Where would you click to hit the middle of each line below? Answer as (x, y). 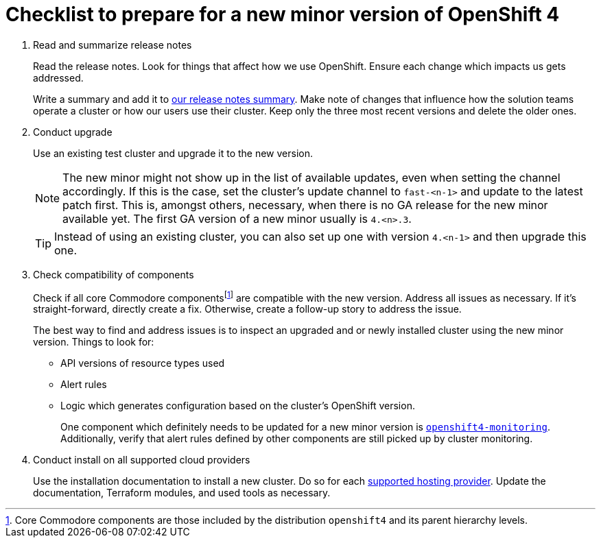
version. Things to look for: (94, 342)
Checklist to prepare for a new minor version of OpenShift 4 (283, 14)
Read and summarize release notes (113, 45)
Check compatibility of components (114, 274)
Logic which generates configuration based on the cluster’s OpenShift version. (238, 406)
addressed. (58, 77)
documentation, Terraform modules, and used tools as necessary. (182, 493)
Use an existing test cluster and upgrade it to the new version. (173, 153)
